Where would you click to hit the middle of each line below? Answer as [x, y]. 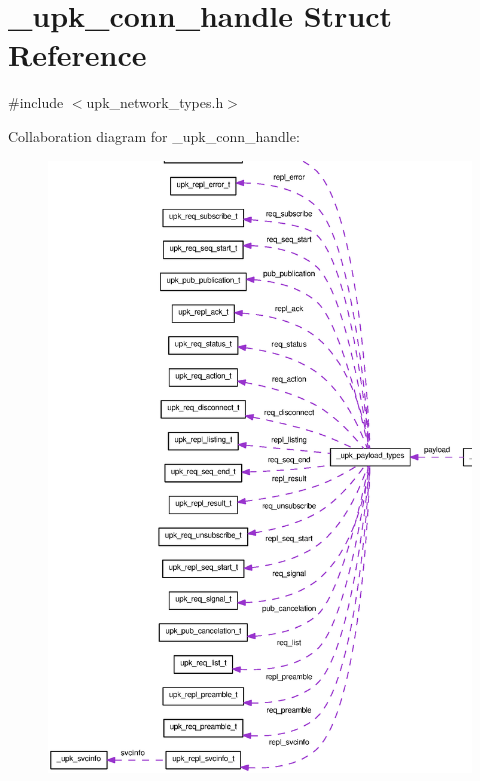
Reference [77, 54]
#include [36, 102]
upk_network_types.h [155, 102]
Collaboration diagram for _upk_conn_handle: [154, 135]
